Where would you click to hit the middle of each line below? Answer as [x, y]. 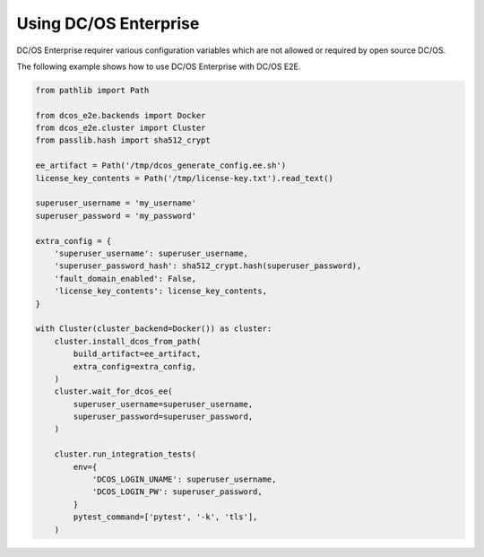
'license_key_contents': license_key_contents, [161, 291]
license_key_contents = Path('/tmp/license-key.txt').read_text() [184, 178]
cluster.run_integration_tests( [125, 454]
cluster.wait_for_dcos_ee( [114, 392]
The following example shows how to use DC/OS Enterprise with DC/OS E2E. [159, 66]
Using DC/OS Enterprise [108, 23]
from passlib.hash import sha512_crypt [123, 140]
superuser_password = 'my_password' [116, 216]
